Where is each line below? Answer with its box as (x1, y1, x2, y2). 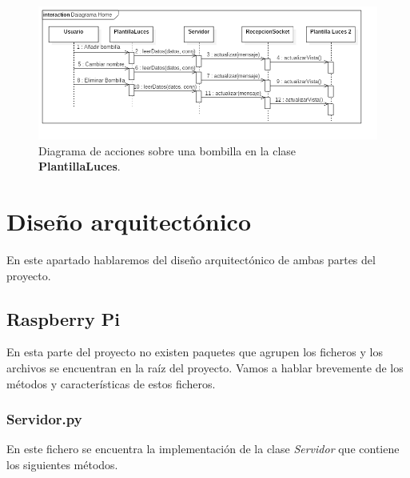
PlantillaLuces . (38, 158, 121, 175)
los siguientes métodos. (6, 456, 118, 473)
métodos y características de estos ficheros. (6, 375, 216, 392)
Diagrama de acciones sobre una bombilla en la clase (38, 142, 297, 159)
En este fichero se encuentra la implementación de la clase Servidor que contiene (6, 440, 400, 457)
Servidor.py (6, 409, 82, 429)
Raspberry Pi (6, 306, 120, 331)
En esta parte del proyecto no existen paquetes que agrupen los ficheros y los (6, 343, 383, 360)
